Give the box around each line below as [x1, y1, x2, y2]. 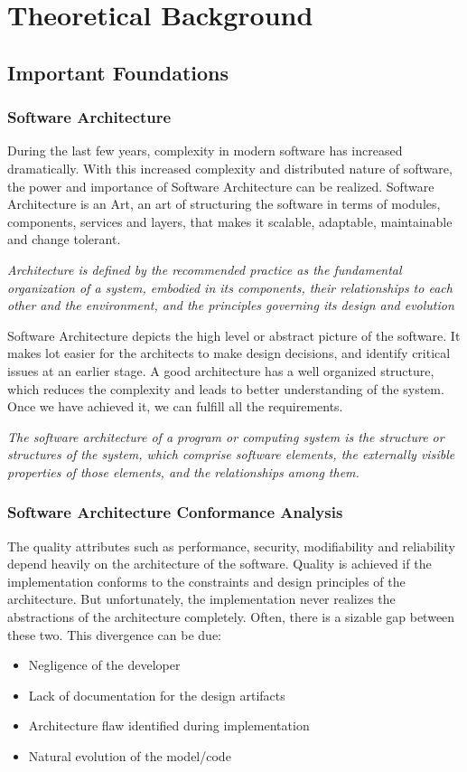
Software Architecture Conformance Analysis [7, 501, 343, 523]
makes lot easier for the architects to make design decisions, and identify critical [7, 344, 451, 362]
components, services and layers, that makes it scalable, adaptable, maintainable [7, 212, 453, 231]
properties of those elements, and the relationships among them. [7, 462, 360, 481]
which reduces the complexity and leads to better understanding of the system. [7, 379, 444, 398]
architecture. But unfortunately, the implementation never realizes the [7, 589, 396, 608]
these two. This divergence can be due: [7, 625, 221, 644]
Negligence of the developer [28, 655, 181, 674]
